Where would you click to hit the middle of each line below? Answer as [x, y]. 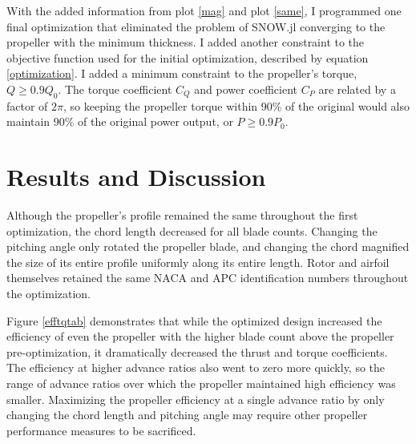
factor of [27, 105]
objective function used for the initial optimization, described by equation [188, 57]
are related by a [357, 89]
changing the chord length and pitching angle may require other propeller [187, 415]
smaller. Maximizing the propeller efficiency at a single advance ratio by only [196, 399]
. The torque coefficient [115, 89]
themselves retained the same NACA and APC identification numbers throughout [208, 278]
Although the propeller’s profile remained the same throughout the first [182, 215]
